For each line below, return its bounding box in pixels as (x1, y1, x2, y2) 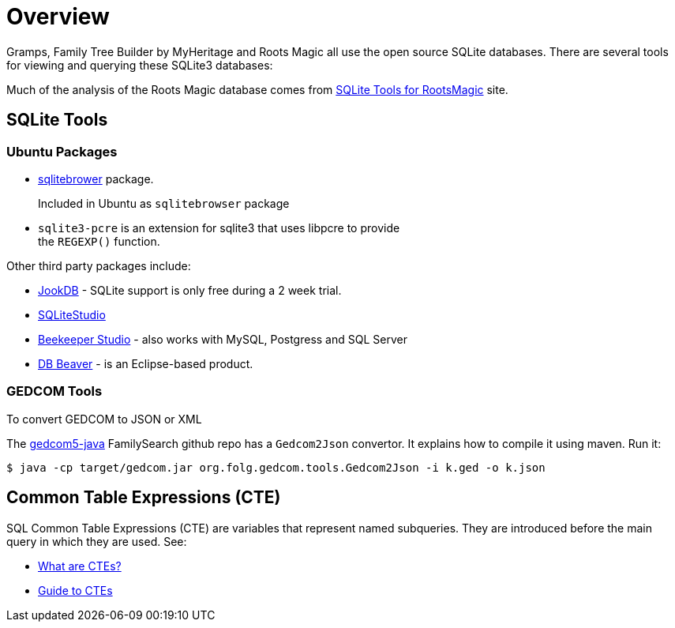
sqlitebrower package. (38, 171, 154, 186)
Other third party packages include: (6, 258, 191, 273)
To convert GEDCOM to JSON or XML (6, 412, 202, 426)
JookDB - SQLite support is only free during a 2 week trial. (38, 283, 342, 297)
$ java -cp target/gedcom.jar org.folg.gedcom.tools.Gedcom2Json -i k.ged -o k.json (6, 461, 546, 474)
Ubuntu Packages (6, 143, 118, 160)
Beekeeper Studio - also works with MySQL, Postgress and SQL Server (38, 332, 407, 346)
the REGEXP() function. (38, 234, 160, 248)
